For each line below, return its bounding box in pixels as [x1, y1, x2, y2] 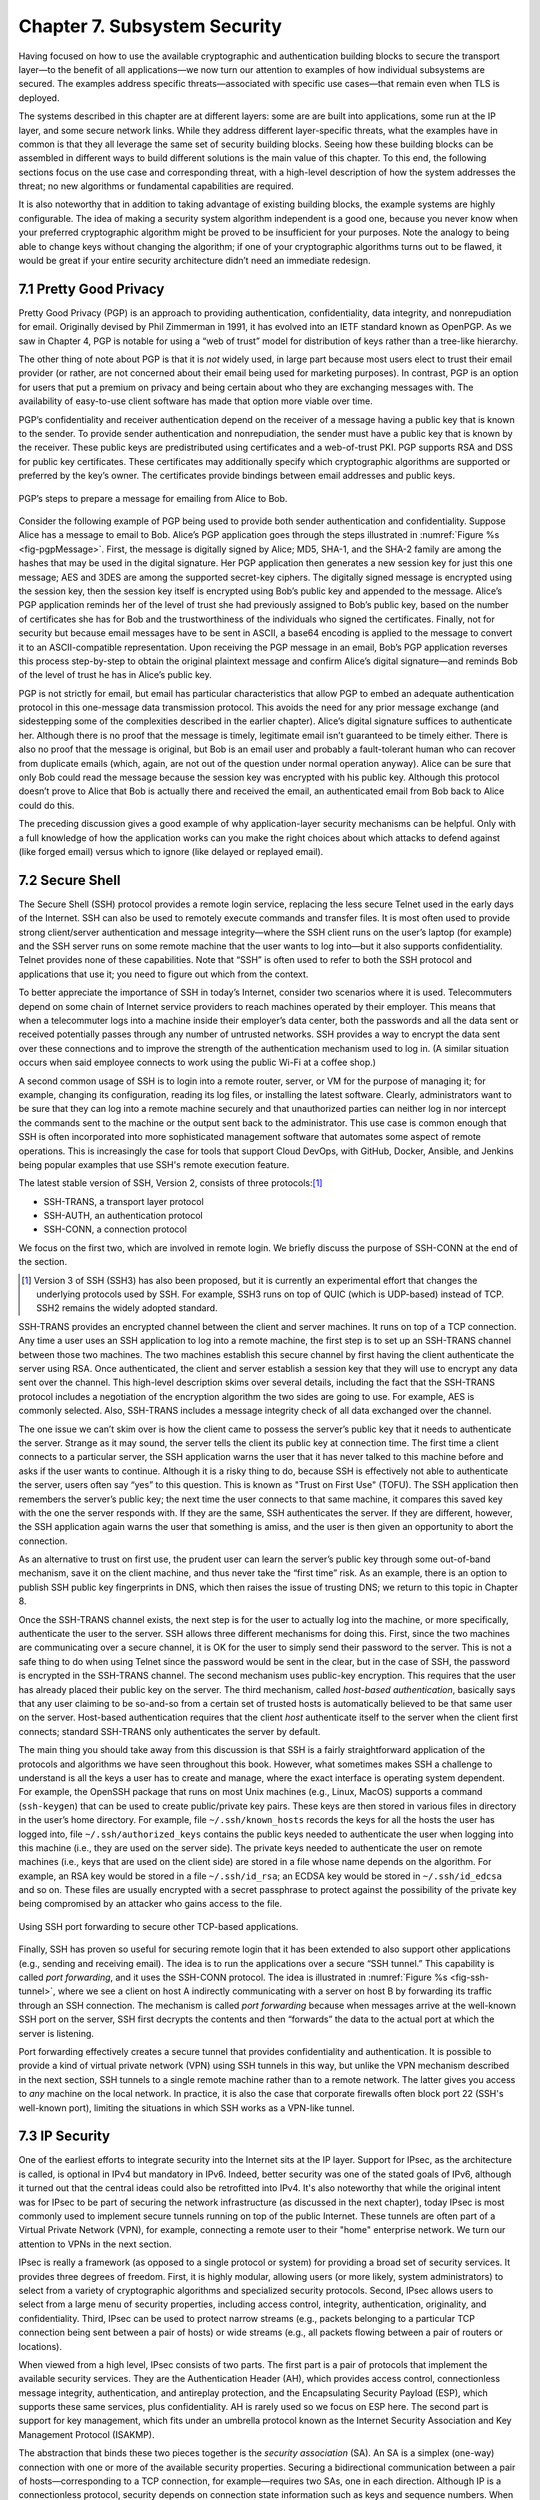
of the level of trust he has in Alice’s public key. [18, 669, 212, 681]
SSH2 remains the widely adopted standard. [36, 1302, 219, 1314]
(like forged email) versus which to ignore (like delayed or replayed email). [18, 845, 324, 857]
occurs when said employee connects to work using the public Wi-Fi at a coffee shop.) [18, 1056, 377, 1069]
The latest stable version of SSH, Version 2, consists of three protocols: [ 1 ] [18, 1177, 323, 1189]
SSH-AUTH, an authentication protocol [43, 1210, 204, 1222]
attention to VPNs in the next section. [18, 2238, 172, 2250]
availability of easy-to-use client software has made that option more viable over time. [18, 395, 374, 407]
